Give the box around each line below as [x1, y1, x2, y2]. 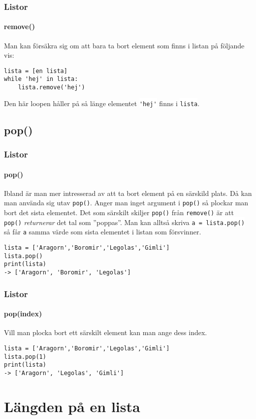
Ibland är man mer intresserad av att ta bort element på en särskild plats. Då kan [4, 188, 252, 198]
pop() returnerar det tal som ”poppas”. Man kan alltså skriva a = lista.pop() [4, 217, 245, 227]
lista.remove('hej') [18, 84, 85, 91]
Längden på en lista [4, 396, 140, 416]
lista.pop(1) [4, 353, 46, 360]
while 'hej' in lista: [4, 76, 78, 83]
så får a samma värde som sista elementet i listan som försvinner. [4, 227, 201, 237]
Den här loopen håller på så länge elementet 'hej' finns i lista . [4, 98, 200, 108]
